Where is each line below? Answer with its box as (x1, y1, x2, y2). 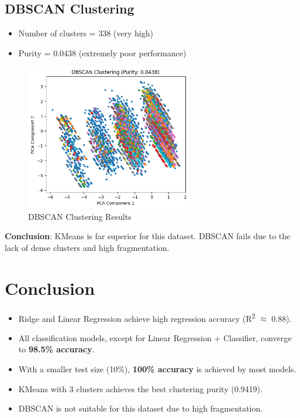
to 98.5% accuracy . (18, 343, 95, 355)
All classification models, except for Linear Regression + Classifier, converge (18, 331, 292, 344)
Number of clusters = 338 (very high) (18, 27, 153, 39)
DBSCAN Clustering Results (28, 210, 132, 222)
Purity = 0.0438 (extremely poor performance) (18, 46, 187, 59)
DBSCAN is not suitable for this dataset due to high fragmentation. (18, 402, 263, 414)
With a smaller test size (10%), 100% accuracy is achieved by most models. (18, 363, 296, 375)
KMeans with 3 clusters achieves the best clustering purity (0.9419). (18, 382, 263, 395)
